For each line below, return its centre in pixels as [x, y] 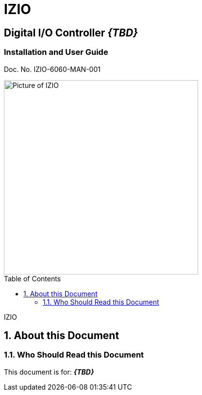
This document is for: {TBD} [49, 372]
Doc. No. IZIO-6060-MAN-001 [52, 69]
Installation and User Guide [56, 52]
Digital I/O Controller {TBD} [71, 33]
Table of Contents [33, 278]
